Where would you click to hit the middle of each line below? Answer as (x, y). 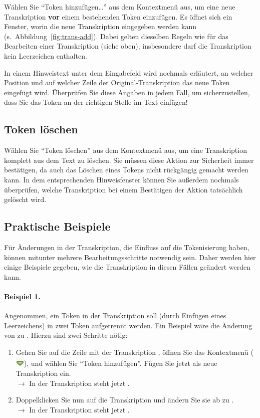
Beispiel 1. (22, 296)
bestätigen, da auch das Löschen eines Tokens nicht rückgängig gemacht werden (126, 170)
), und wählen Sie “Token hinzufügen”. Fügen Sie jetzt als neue (120, 363)
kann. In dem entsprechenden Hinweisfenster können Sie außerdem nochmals (121, 179)
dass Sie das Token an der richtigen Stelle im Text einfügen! (96, 102)
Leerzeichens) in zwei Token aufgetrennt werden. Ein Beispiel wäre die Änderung (128, 325)
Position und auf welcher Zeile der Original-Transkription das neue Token (117, 82)
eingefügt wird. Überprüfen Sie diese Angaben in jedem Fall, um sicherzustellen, (127, 92)
